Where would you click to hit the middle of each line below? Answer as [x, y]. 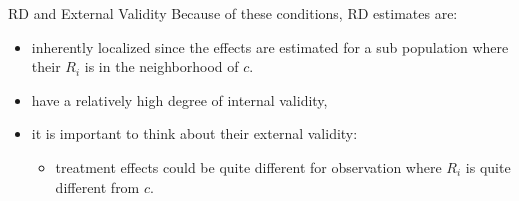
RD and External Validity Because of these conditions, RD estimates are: [233, 13]
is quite [488, 166]
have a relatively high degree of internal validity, [179, 99]
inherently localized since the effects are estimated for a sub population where [270, 46]
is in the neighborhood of [161, 66]
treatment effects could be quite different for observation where [248, 166]
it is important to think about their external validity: [194, 133]
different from [97, 186]
